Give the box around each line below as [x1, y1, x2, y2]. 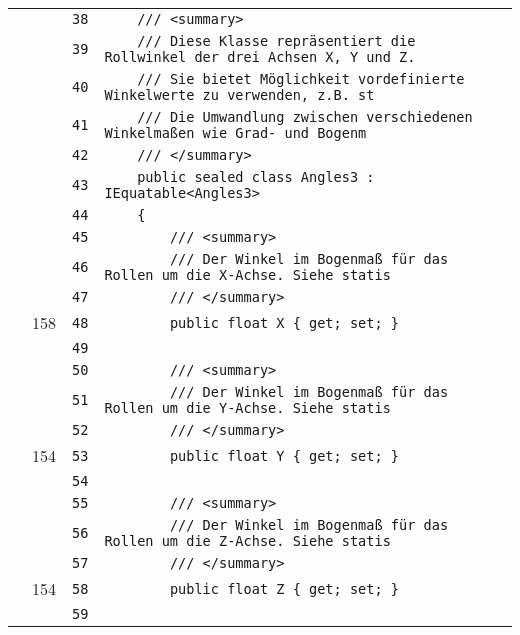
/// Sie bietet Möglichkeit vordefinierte [137, 71, 465, 87]
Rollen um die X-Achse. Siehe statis [104, 267, 391, 283]
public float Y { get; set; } [169, 447, 400, 464]
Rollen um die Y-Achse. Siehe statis [104, 400, 391, 416]
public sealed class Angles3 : [137, 169, 375, 185]
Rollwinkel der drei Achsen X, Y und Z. [104, 49, 416, 65]
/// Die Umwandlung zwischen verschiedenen [137, 109, 473, 125]
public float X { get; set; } [169, 314, 400, 331]
